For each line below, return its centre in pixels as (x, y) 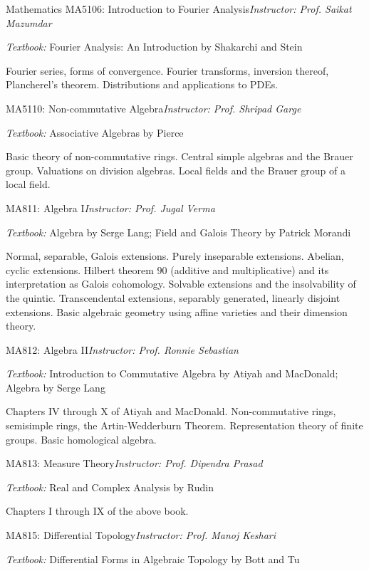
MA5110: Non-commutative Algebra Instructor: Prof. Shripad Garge (154, 108)
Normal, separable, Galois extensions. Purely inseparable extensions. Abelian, (175, 256)
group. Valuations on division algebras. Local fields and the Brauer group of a (176, 170)
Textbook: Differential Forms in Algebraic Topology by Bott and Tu (153, 559)
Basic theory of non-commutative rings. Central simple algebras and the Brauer (180, 156)
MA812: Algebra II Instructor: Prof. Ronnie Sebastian (122, 349)
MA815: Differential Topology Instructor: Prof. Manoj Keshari (141, 535)
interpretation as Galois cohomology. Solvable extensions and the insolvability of (181, 284)
